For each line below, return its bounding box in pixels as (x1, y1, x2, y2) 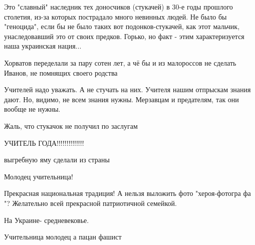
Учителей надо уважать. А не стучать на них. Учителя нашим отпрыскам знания (4, 84, 251, 95)
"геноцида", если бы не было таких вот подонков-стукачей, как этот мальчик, (4, 21, 240, 32)
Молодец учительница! (4, 171, 73, 181)
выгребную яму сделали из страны (4, 154, 110, 165)
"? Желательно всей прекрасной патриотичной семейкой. (4, 197, 177, 208)
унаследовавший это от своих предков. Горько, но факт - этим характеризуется (4, 31, 244, 41)
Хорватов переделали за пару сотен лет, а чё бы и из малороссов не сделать (4, 57, 236, 68)
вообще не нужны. (4, 104, 61, 114)
